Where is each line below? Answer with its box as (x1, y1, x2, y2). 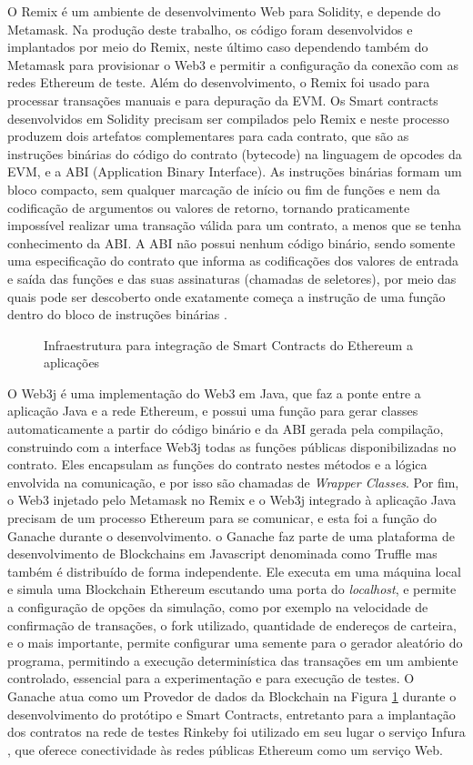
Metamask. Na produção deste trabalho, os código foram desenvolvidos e (7, 19, 413, 38)
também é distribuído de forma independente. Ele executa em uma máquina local (7, 561, 461, 580)
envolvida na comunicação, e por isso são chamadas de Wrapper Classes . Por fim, (7, 472, 459, 491)
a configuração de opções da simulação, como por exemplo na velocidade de (7, 598, 428, 616)
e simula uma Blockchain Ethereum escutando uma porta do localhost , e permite (7, 579, 457, 599)
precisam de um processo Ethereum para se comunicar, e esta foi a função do (7, 508, 438, 528)
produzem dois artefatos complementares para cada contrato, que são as (7, 126, 409, 146)
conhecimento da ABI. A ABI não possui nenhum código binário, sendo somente (7, 233, 456, 252)
